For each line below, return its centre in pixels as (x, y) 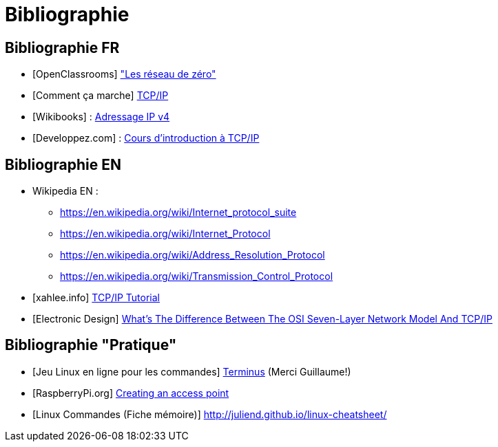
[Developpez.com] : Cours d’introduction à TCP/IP (146, 138)
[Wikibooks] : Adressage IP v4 (101, 117)
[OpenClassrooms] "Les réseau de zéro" (124, 74)
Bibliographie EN (63, 164)
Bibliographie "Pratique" (91, 345)
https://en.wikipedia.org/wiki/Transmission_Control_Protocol (197, 276)
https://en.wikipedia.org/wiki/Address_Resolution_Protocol (193, 255)
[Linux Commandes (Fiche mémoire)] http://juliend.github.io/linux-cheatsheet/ (210, 414)
